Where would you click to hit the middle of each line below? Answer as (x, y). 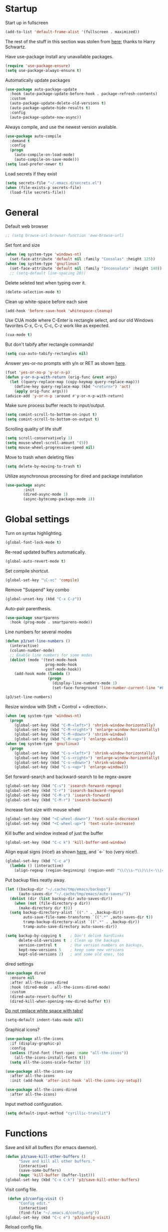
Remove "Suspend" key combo (37, 590)
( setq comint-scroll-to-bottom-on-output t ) (52, 419)
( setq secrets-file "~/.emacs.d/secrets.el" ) (53, 183)
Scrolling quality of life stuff (33, 429)
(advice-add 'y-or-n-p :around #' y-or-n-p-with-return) (64, 396)
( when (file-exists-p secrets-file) (43, 187)
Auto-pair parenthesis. (28, 608)
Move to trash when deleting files (39, 457)
